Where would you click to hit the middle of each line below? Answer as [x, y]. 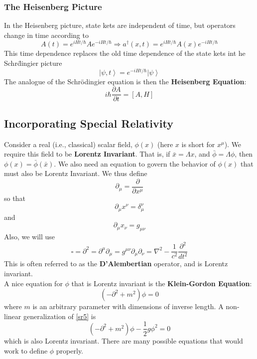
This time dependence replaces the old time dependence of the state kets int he [125, 53]
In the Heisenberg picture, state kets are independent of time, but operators [120, 25]
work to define [26, 350]
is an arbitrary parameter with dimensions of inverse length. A [128, 306]
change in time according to [46, 35]
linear [13, 316]
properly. [69, 350]
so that [15, 198]
